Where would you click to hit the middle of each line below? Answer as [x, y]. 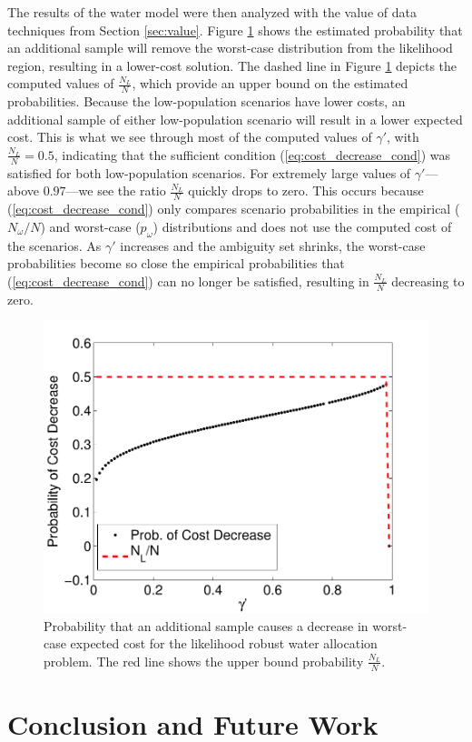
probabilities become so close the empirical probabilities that [176, 263]
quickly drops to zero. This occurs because [306, 191]
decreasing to [428, 281]
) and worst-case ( [90, 226]
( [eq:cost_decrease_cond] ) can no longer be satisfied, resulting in [188, 281]
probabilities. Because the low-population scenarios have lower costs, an [206, 101]
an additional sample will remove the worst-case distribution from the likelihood [230, 48]
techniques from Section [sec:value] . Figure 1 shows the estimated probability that [235, 30]
